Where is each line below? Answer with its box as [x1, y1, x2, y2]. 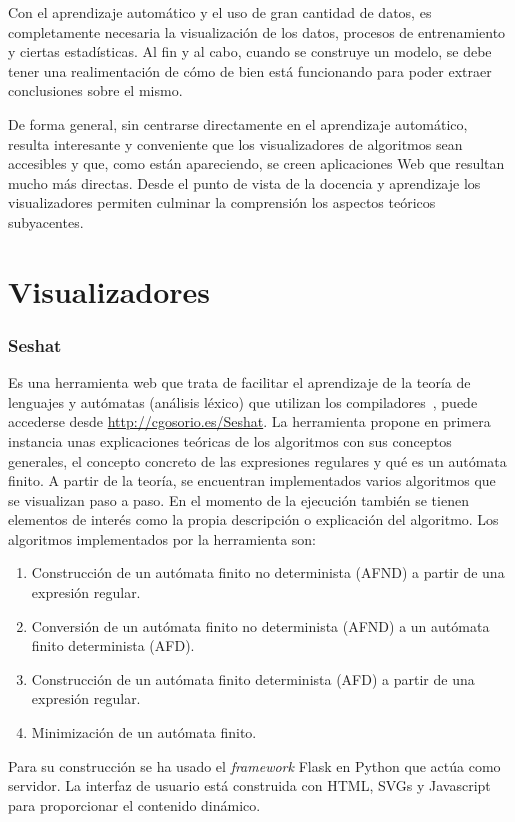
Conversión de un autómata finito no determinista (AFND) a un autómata [31, 615, 490, 636]
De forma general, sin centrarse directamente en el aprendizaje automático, [8, 113, 468, 134]
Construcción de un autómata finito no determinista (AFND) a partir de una [31, 562, 505, 583]
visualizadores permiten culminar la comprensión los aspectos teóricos [8, 192, 436, 213]
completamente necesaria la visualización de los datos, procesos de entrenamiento [8, 21, 506, 42]
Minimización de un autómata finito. [31, 722, 257, 743]
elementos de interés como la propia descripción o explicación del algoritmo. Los [8, 509, 499, 530]
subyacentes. [8, 211, 84, 232]
